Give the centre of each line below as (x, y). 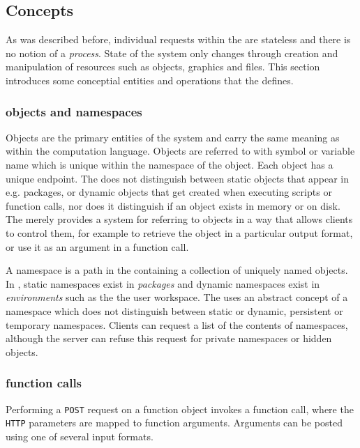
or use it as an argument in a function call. (97, 246)
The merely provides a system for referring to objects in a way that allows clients (179, 219)
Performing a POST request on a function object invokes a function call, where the (180, 409)
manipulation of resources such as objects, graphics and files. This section (163, 67)
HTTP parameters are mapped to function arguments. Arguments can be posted (174, 423)
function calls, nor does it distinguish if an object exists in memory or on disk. (173, 205)
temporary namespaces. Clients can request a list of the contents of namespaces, (177, 324)
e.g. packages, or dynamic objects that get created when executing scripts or (169, 192)
